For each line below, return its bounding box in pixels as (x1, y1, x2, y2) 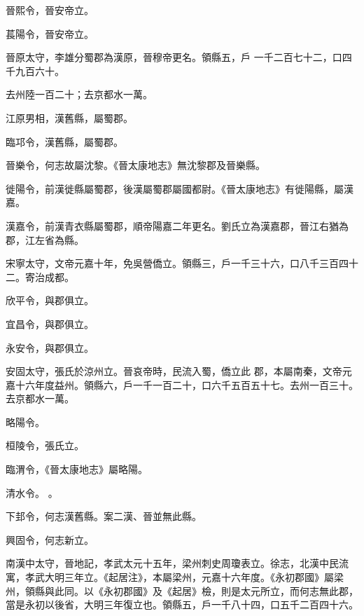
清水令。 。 (6, 485, 58, 500)
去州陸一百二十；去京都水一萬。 (6, 87, 153, 102)
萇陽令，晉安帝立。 (6, 26, 94, 41)
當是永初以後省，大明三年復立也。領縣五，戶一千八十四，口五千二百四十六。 (6, 597, 358, 612)
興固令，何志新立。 (6, 532, 94, 547)
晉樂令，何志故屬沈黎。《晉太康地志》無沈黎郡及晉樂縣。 (6, 158, 265, 172)
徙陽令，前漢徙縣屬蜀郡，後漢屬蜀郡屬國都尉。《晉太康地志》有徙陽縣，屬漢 (6, 181, 353, 196)
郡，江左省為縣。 (6, 232, 84, 247)
